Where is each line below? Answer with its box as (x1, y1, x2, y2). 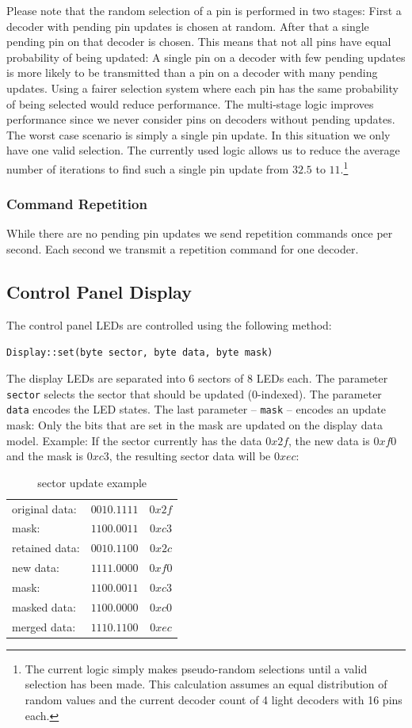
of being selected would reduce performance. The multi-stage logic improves (6, 95, 374, 112)
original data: (12, 500, 77, 516)
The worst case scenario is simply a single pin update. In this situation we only (6, 126, 391, 143)
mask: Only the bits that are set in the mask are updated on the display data (6, 416, 383, 433)
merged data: (12, 618, 76, 635)
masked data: (12, 598, 76, 615)
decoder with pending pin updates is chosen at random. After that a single (6, 17, 369, 34)
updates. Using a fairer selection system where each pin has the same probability (6, 79, 399, 96)
